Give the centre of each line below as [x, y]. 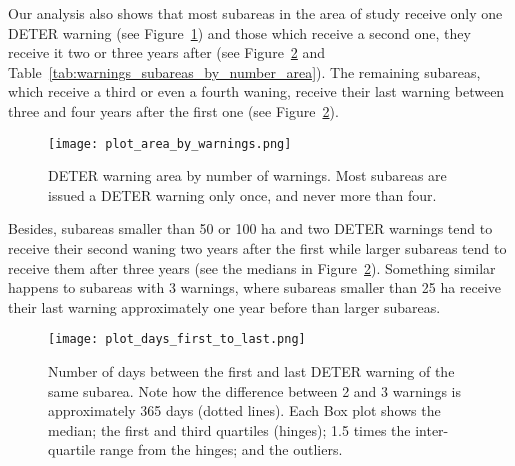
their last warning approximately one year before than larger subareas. [224, 306]
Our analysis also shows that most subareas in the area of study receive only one [255, 13]
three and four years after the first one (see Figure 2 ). [173, 110]
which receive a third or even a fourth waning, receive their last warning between [256, 91]
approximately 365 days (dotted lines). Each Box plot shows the [244, 410]
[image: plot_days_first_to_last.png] [177, 339]
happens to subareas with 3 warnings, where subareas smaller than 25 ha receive [255, 287]
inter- [432, 429]
